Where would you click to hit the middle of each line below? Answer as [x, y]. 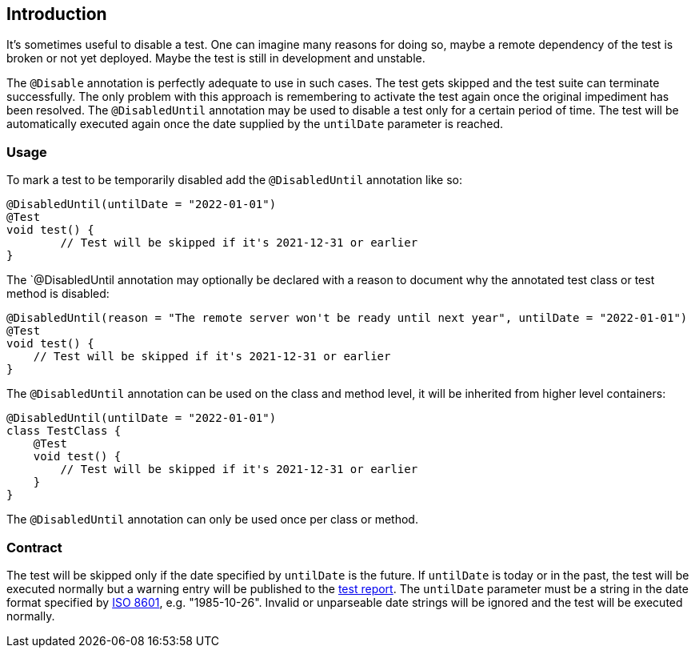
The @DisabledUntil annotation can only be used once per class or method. [212, 520]
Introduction [57, 14]
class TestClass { [64, 431]
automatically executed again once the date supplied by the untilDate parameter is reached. [255, 124]
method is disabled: [58, 294]
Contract [34, 547]
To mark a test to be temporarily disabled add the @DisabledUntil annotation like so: [234, 180]
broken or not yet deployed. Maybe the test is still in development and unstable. [216, 58]
